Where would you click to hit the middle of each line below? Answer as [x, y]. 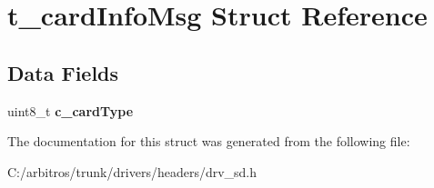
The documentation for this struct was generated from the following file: [209, 141]
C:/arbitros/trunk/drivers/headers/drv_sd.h [132, 171]
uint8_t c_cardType [71, 110]
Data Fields [63, 72]
